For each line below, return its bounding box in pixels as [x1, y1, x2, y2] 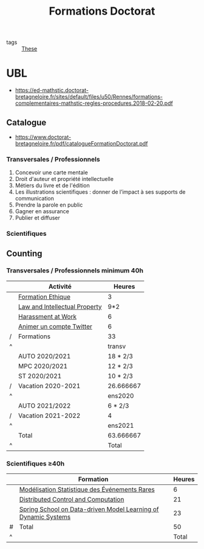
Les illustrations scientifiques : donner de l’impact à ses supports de [15, 188, 186, 196]
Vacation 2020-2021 [18, 381, 81, 390]
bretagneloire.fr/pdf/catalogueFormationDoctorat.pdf [15, 140, 148, 147]
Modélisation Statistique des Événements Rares [19, 486, 155, 494]
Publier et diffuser [15, 214, 61, 222]
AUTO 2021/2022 [18, 401, 71, 409]
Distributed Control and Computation [19, 495, 124, 504]
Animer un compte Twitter [18, 322, 92, 330]
